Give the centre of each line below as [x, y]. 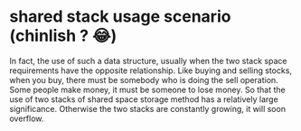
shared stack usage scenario [120, 17]
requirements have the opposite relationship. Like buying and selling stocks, [150, 70]
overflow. [27, 118]
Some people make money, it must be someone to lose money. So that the [148, 89]
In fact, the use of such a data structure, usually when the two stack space [148, 61]
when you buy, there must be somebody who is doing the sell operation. [144, 80]
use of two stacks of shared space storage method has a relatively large [144, 99]
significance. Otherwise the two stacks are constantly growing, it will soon [148, 108]
